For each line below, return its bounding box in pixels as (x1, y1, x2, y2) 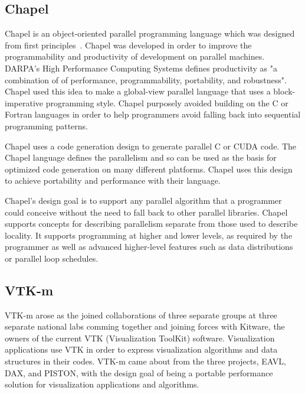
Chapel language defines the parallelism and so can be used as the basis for (5, 151, 277, 164)
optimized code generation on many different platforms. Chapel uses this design (5, 162, 293, 175)
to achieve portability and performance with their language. (5, 174, 221, 187)
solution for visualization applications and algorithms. (5, 378, 199, 390)
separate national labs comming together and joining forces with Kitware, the (5, 320, 285, 333)
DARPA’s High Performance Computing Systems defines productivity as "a (5, 61, 277, 74)
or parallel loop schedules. (5, 252, 99, 264)
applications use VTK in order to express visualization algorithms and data (5, 343, 278, 356)
